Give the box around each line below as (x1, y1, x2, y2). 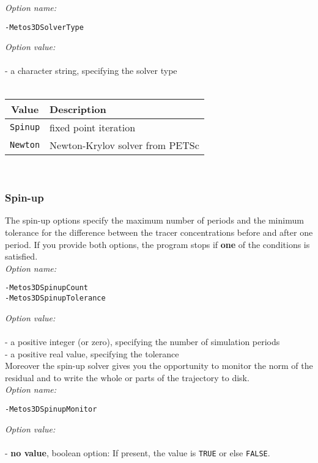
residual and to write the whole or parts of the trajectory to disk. (5, 371, 250, 384)
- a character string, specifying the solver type (5, 64, 177, 77)
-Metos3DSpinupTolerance (5, 294, 106, 303)
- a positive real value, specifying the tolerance (5, 347, 179, 360)
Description (50, 101, 106, 116)
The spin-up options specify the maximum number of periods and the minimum (5, 214, 304, 227)
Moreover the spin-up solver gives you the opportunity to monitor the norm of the (5, 359, 313, 372)
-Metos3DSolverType (5, 23, 84, 32)
